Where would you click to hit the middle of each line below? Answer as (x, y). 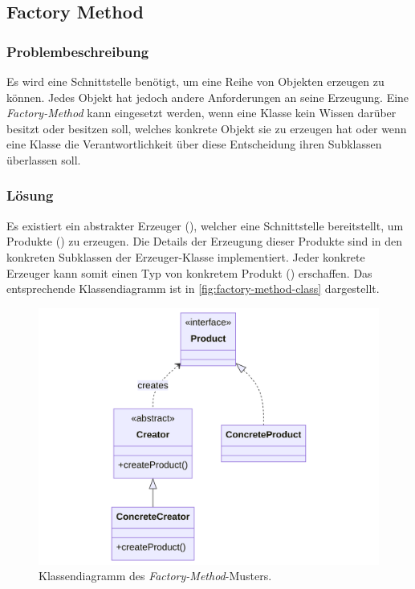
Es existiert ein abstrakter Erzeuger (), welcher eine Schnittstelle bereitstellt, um (205, 225)
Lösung (30, 195)
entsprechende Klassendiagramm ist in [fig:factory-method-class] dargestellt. (193, 288)
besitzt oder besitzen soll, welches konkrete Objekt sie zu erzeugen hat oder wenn (207, 128)
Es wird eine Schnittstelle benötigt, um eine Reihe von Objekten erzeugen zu (195, 81)
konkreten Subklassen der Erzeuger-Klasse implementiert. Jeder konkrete (186, 256)
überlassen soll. (44, 159)
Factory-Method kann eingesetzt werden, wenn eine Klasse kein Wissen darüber (201, 113)
